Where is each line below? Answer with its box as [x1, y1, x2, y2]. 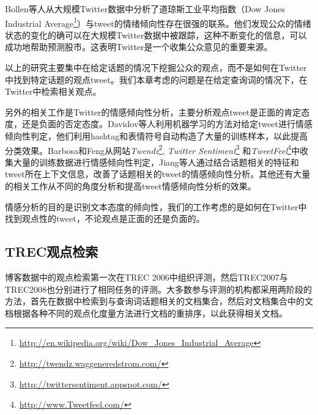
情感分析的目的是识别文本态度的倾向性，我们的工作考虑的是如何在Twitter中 [5, 200, 307, 213]
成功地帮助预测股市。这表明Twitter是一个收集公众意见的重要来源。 [5, 40, 273, 53]
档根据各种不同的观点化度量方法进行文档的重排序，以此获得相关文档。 [5, 306, 287, 319]
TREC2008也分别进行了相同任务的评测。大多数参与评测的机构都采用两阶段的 [5, 282, 312, 295]
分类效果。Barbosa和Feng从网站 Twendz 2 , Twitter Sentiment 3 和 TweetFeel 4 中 [5, 142, 300, 156]
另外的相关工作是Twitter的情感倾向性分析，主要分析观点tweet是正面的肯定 [5, 105, 301, 118]
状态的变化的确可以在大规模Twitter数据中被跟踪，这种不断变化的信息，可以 [5, 28, 307, 41]
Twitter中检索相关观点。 [5, 85, 102, 98]
